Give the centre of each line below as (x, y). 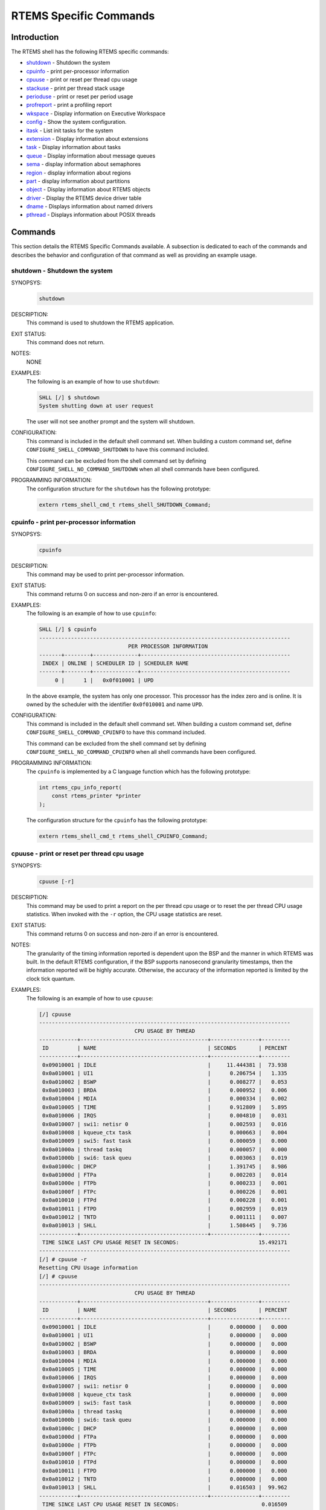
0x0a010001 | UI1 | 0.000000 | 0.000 (165, 1335)
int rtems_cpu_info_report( (80, 787)
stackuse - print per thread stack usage (75, 88)
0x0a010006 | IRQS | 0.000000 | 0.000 (165, 1378)
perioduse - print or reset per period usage (80, 97)
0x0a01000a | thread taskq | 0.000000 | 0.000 (165, 1411)
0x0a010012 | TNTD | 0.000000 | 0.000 (165, 1479)
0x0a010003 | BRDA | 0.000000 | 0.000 (165, 1352)
